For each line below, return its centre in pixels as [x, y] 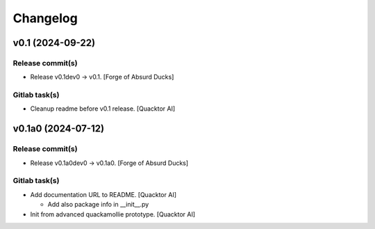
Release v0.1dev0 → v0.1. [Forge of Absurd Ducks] [102, 77]
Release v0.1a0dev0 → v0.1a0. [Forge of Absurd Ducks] [109, 163]
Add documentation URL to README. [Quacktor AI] [103, 194]
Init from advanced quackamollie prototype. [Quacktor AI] [113, 214]
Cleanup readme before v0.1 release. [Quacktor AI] [103, 109]
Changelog [45, 18]
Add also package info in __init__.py [98, 205]
